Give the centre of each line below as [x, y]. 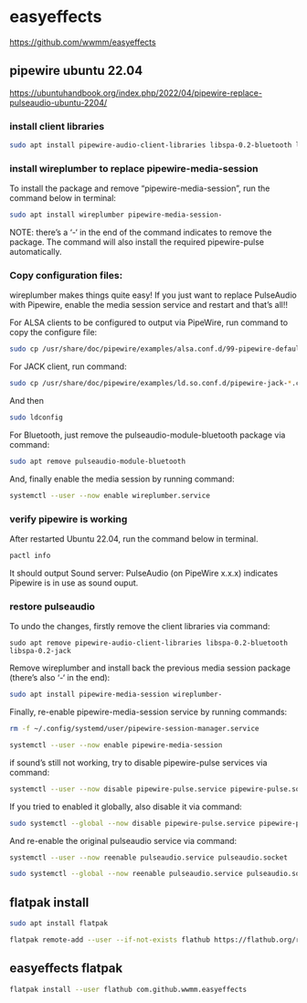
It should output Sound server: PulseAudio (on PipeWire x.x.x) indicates [144, 573]
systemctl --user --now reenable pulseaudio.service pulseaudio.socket [148, 857]
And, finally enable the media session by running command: [122, 479]
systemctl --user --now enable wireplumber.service [110, 495]
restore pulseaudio [53, 607]
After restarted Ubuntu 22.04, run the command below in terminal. [134, 539]
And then [26, 401]
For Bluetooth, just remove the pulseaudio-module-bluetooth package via [148, 435]
